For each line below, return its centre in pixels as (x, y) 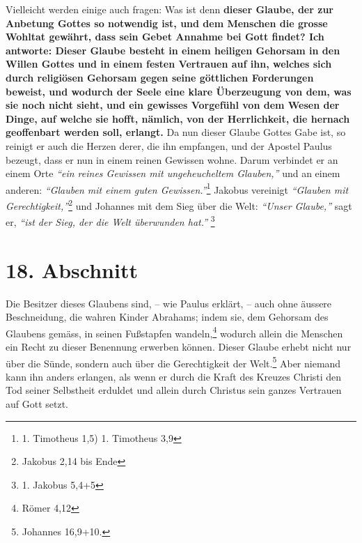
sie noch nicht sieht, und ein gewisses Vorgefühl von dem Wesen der (173, 105)
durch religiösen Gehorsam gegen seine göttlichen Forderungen (160, 77)
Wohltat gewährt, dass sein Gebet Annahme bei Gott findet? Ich (165, 37)
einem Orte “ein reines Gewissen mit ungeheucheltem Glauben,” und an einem (173, 173)
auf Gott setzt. (37, 404)
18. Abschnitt (72, 269)
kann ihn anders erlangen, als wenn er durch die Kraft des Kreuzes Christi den (174, 376)
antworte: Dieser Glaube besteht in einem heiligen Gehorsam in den (173, 50)
